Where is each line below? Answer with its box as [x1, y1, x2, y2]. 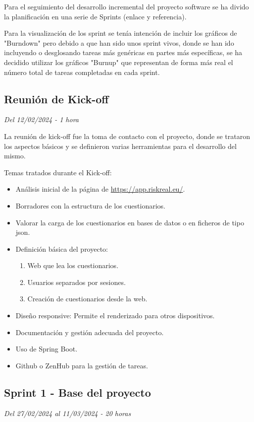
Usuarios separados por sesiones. [27, 277, 126, 287]
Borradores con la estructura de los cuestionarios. [15, 200, 165, 211]
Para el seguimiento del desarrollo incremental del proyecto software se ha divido [4, 1, 249, 11]
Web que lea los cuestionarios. [27, 260, 119, 271]
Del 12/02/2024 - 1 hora [4, 114, 79, 125]
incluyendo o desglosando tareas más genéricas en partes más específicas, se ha [4, 47, 243, 58]
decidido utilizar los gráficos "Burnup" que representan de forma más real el [4, 57, 233, 67]
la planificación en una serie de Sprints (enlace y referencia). [4, 11, 187, 21]
